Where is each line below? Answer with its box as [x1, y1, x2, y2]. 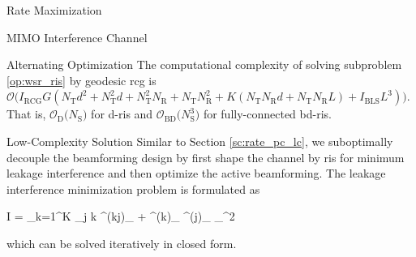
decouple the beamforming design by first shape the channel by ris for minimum [6, 148, 405, 165]
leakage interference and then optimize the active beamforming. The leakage [6, 165, 386, 182]
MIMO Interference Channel [6, 28, 148, 45]
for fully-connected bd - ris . [203, 105, 332, 122]
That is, [6, 105, 46, 122]
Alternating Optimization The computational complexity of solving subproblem [6, 56, 402, 73]
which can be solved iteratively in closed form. [6, 234, 237, 251]
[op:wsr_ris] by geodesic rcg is [6, 71, 157, 88]
